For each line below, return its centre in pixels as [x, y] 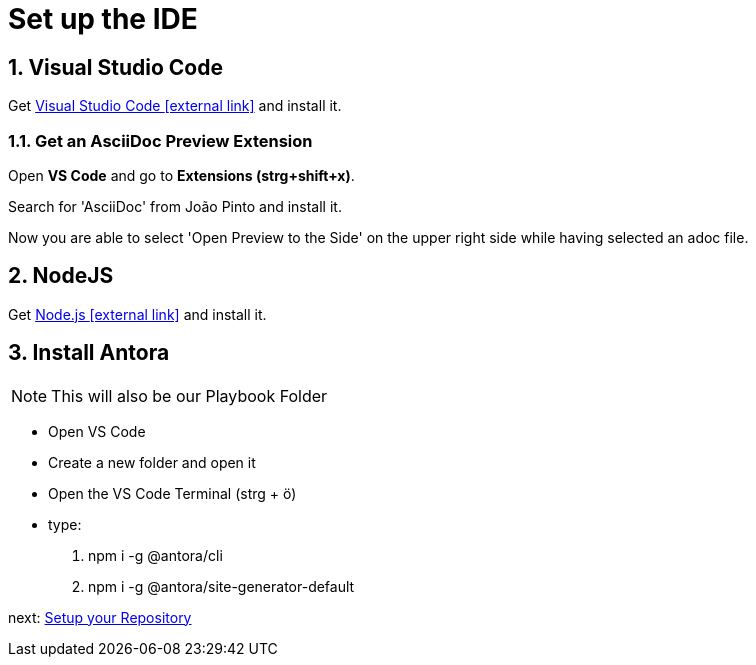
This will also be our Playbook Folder [189, 395]
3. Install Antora [89, 353]
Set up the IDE [103, 19]
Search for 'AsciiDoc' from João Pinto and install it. [175, 206]
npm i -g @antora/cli [155, 555]
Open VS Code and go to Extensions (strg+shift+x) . [181, 175]
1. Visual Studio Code [115, 67]
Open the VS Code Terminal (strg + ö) [172, 493]
